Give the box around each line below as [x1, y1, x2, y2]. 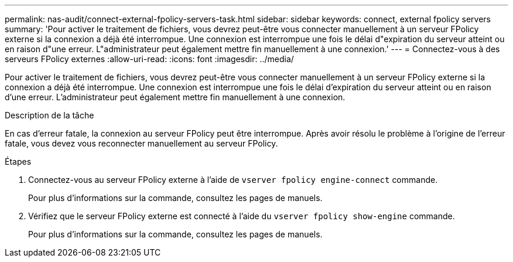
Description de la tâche [5, 110, 94, 120]
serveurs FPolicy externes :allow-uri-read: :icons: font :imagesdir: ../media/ [5, 54, 294, 64]
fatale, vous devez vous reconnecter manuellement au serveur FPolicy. [5, 138, 278, 148]
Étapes [5, 156, 32, 166]
